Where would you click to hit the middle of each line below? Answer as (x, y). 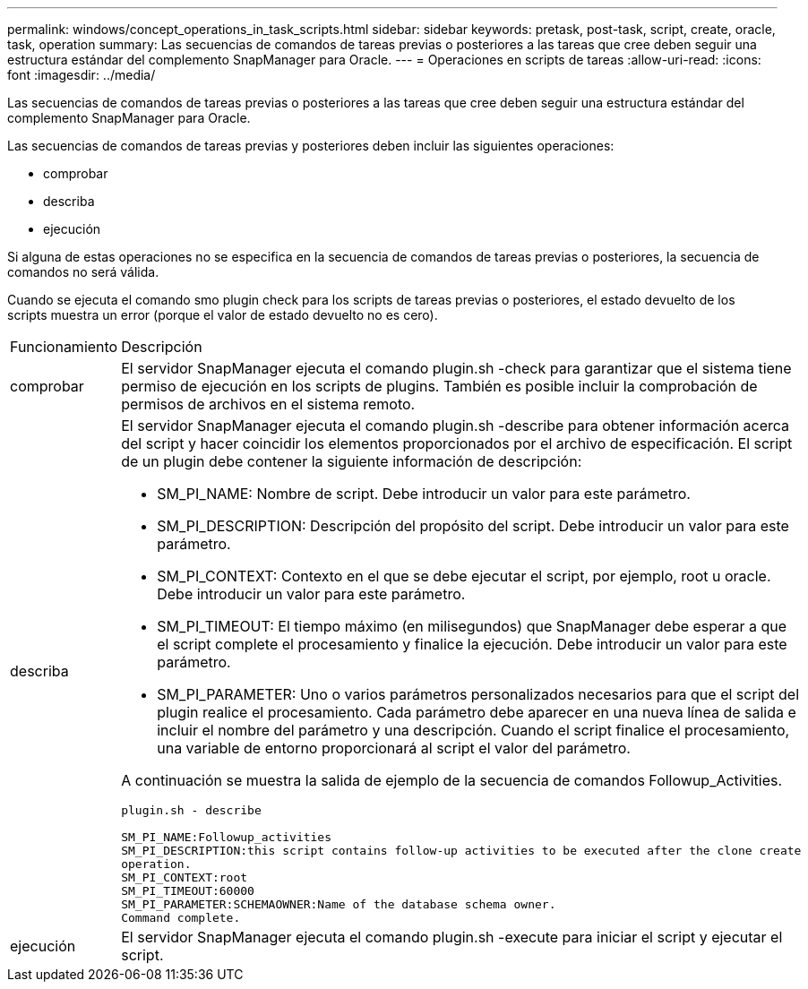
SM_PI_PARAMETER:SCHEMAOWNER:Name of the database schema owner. (339, 904)
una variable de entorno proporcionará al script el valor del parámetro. (394, 748)
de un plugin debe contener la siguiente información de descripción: (352, 461)
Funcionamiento (64, 347)
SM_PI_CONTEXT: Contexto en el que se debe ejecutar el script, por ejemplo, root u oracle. (464, 576)
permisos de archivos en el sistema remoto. (268, 404)
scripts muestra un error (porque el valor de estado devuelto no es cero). (223, 315)
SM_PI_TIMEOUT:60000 (188, 891)
